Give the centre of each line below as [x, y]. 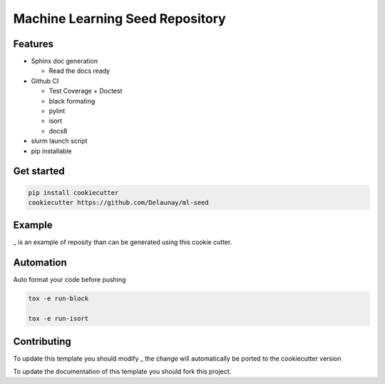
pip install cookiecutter [73, 192]
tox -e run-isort [58, 319]
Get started [39, 171]
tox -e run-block [58, 299]
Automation [40, 263]
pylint [57, 111]
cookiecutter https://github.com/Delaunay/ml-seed [119, 202]
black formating [72, 101]
